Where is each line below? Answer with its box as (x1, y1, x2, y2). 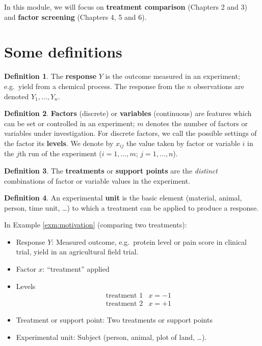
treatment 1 (106, 292, 143, 300)
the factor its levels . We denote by (4, 137, 114, 148)
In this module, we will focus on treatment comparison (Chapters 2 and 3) (4, 2, 247, 12)
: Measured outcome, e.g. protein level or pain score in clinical (51, 236, 247, 247)
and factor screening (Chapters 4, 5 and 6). (4, 11, 147, 22)
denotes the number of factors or (146, 118, 248, 128)
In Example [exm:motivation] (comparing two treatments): (4, 219, 187, 230)
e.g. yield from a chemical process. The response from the (4, 80, 185, 91)
